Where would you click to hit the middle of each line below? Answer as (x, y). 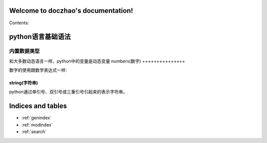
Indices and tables (38, 106)
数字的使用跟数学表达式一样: (38, 70)
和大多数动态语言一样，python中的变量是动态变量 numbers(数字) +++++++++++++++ (97, 61)
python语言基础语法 (40, 37)
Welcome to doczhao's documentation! (71, 11)
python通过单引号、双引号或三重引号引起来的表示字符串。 (68, 92)
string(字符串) (23, 83)
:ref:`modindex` (37, 125)
